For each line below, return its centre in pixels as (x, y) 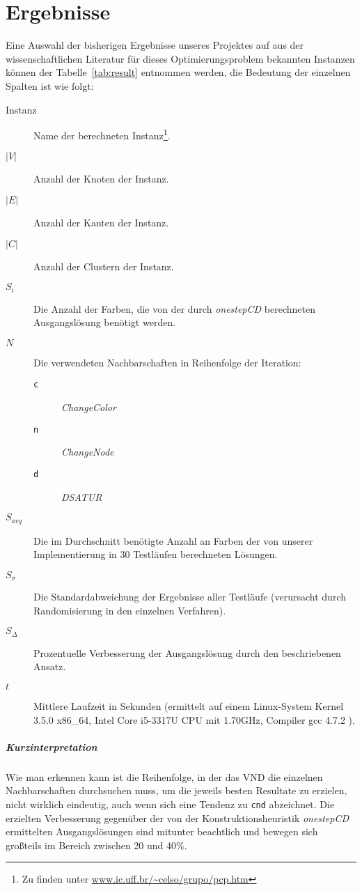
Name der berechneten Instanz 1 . (102, 134)
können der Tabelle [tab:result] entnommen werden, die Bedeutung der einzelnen (178, 72)
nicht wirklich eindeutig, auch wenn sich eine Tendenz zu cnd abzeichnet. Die (170, 804)
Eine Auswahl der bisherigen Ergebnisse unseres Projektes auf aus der (155, 45)
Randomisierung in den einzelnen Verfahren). (130, 610)
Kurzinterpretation (52, 746)
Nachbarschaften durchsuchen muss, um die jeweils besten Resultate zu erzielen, (176, 790)
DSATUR (82, 496)
